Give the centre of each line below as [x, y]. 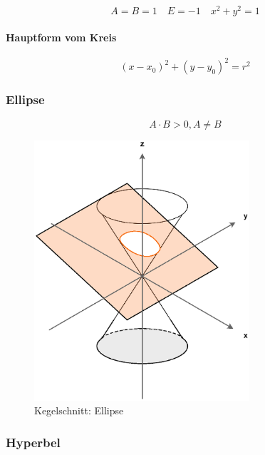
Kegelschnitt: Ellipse [79, 410]
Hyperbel [33, 442]
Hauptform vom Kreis [61, 37]
